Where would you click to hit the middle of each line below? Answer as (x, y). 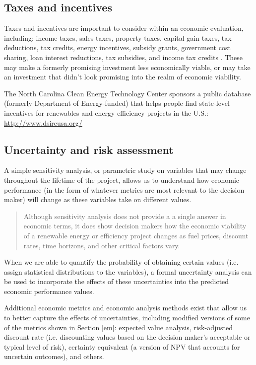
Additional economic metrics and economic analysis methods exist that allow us (125, 308)
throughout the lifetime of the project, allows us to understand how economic (122, 180)
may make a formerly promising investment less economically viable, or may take (127, 67)
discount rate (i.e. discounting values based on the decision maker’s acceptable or (127, 337)
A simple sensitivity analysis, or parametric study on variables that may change (125, 170)
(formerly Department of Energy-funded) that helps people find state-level (117, 103)
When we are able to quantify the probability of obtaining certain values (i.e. (121, 262)
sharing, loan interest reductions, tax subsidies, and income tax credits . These (124, 57)
